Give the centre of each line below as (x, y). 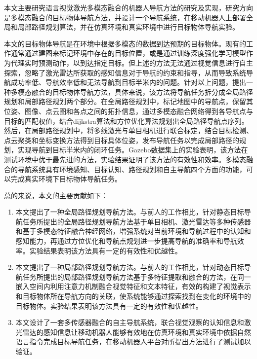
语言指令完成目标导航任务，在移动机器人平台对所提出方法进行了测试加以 (133, 341)
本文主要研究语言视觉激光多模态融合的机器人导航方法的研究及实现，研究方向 (128, 7)
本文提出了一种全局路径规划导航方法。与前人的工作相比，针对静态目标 (130, 212)
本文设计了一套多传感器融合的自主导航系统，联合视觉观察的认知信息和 (130, 322)
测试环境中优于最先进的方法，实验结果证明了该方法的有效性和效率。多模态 (125, 159)
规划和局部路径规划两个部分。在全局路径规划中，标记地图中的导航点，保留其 (128, 101)
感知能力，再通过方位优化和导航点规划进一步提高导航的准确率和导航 (126, 241)
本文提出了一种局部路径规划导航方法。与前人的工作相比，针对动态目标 (130, 267)
